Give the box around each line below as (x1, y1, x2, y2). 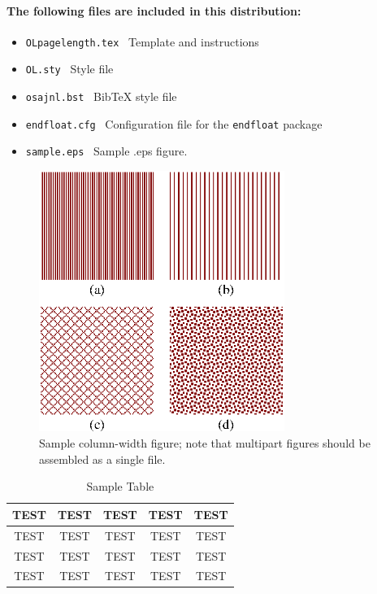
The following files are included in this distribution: (6, 2, 301, 19)
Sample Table (86, 478, 154, 495)
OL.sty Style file (25, 60, 114, 77)
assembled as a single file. (39, 450, 166, 467)
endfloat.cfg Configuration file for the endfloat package (25, 115, 323, 132)
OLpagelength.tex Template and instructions (25, 33, 259, 50)
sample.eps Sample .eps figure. (25, 142, 188, 159)
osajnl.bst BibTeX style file (25, 88, 177, 105)
